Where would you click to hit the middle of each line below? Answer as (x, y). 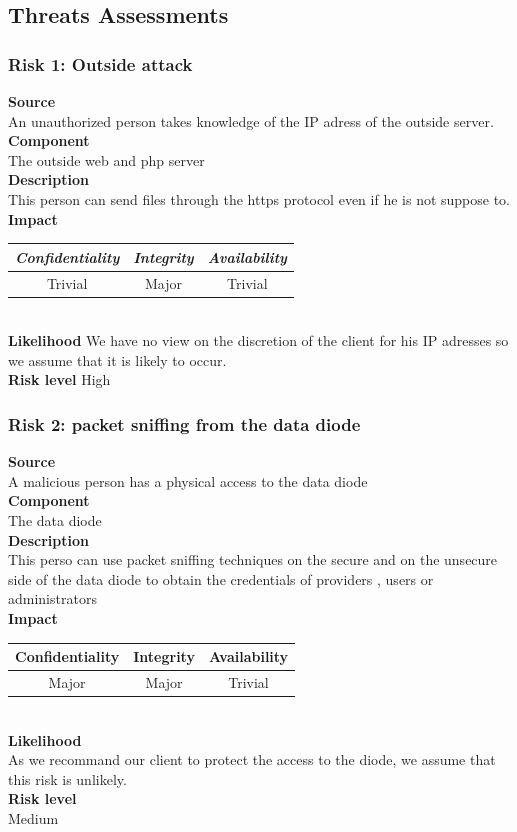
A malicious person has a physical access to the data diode (188, 480)
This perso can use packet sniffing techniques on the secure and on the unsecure (253, 559)
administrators (52, 598)
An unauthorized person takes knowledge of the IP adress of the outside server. (251, 120)
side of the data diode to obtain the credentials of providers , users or (221, 578)
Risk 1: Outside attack (100, 63)
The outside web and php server (106, 159)
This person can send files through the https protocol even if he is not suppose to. (259, 198)
